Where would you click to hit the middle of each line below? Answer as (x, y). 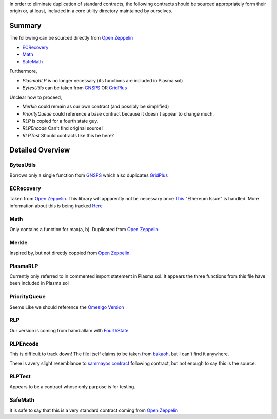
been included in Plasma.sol (39, 283)
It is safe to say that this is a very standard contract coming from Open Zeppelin (94, 410)
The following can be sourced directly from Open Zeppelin (71, 38)
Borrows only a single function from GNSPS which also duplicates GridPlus (89, 175)
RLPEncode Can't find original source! (62, 128)
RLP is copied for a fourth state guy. (60, 121)
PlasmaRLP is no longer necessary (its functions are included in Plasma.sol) (103, 81)
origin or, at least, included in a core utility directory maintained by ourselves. (91, 11)
